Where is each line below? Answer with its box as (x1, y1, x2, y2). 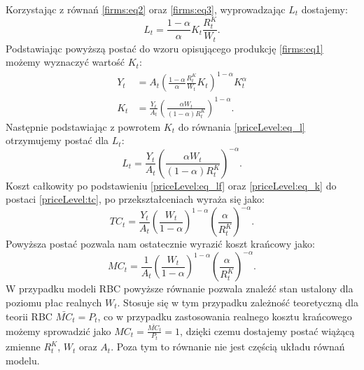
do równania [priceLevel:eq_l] (178, 119, 305, 134)
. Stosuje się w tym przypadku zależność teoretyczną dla (117, 294, 359, 309)
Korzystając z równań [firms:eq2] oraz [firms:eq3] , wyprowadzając (6, 2, 286, 16)
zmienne (6, 339, 41, 354)
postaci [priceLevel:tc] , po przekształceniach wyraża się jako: (6, 192, 265, 206)
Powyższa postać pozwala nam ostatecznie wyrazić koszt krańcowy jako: (6, 236, 315, 251)
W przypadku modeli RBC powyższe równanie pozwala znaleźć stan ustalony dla (6, 281, 353, 296)
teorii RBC (6, 308, 52, 323)
